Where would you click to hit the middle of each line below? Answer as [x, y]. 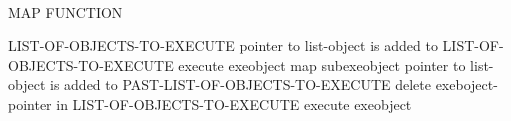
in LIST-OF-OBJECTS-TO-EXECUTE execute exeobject [234, 103]
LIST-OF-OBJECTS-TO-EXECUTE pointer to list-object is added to [223, 45]
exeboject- [466, 84]
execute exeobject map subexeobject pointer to [322, 64]
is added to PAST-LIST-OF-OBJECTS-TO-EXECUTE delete [240, 84]
